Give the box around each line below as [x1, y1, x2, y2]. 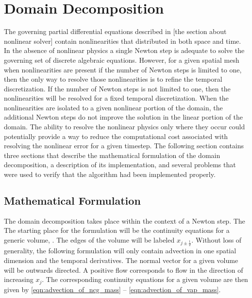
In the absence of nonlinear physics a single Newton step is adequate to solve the [4, 45, 245, 55]
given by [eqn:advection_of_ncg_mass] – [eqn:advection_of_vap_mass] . [4, 284, 221, 294]
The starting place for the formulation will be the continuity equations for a [4, 225, 230, 235]
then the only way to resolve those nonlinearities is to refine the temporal [4, 74, 222, 84]
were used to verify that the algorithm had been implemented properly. [4, 169, 216, 179]
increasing [4, 274, 34, 284]
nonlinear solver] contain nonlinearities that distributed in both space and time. [4, 35, 241, 46]
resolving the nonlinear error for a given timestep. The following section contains [4, 140, 244, 151]
